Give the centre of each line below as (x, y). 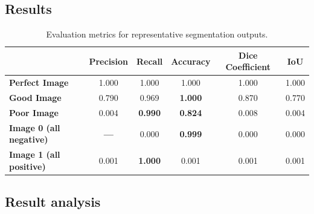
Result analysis (53, 202)
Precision (108, 61)
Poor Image (34, 112)
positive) (27, 166)
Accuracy (191, 61)
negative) (29, 139)
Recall (149, 61)
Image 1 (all (35, 154)
